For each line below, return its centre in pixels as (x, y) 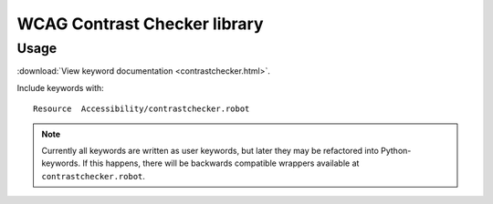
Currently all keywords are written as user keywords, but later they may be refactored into (210, 150)
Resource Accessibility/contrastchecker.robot (142, 109)
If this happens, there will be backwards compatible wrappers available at (221, 163)
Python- (396, 150)
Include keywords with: (60, 87)
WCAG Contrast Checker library (140, 24)
